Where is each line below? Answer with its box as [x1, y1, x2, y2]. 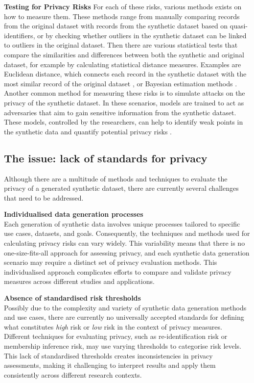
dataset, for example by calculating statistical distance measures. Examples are [4, 59, 241, 69]
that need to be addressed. [4, 192, 84, 203]
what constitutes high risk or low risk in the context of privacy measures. [4, 321, 222, 332]
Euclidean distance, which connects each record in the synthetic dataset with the [4, 69, 247, 79]
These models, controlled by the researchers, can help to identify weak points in [4, 117, 243, 127]
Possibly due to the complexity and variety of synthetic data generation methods [4, 302, 247, 312]
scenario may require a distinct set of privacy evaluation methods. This [4, 257, 217, 267]
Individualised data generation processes [4, 209, 143, 219]
